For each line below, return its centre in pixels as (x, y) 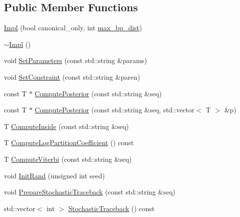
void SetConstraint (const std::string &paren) (72, 76)
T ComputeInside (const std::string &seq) (66, 126)
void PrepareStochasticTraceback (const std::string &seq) (90, 192)
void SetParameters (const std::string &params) (76, 60)
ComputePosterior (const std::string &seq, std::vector (115, 110)
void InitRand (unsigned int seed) (55, 175)
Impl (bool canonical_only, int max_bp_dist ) (73, 28)
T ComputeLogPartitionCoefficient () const (69, 142)
